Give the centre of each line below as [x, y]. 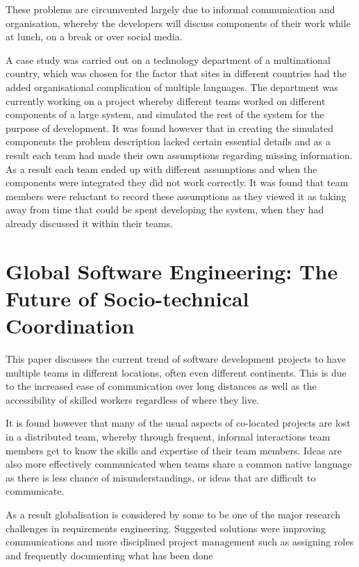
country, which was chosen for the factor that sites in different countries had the [176, 73]
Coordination [70, 326]
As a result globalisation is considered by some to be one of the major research [173, 514]
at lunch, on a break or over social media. [94, 36]
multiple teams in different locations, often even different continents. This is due [176, 372]
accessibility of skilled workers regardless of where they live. [133, 399]
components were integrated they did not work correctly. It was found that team [177, 182]
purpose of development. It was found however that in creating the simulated [170, 128]
